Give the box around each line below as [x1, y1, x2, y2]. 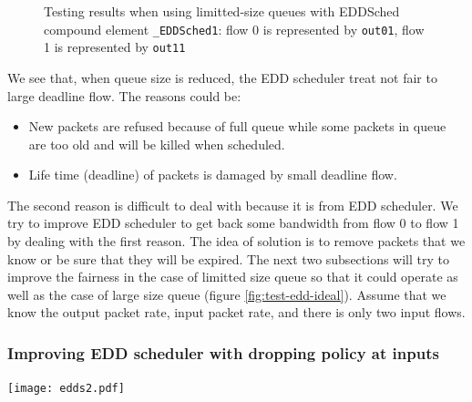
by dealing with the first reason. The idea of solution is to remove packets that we [7, 232, 466, 251]
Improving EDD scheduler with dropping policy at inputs [7, 341, 439, 364]
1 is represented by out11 [44, 37, 186, 57]
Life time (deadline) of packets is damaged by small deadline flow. [28, 165, 397, 184]
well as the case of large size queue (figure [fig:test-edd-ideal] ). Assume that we [7, 284, 446, 304]
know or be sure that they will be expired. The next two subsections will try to [7, 249, 450, 268]
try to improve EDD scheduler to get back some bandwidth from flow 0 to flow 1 [7, 213, 459, 232]
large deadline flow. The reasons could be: [7, 86, 241, 105]
